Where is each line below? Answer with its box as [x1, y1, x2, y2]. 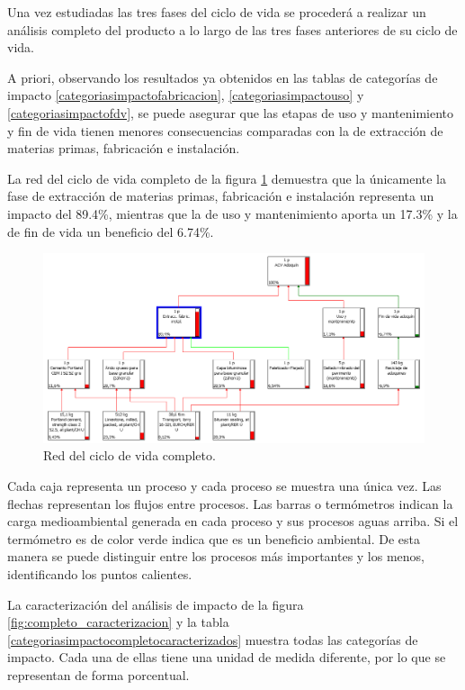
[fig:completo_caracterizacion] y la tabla [7, 613, 229, 631]
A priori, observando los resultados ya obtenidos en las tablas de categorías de [7, 68, 438, 86]
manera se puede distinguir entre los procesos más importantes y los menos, [7, 547, 425, 566]
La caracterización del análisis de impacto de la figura [7, 595, 304, 613]
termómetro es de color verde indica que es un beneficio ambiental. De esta [7, 529, 421, 548]
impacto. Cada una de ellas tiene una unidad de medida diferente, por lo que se [7, 648, 446, 667]
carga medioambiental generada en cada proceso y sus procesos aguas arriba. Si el [7, 512, 459, 531]
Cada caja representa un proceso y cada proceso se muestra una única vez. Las [7, 477, 442, 495]
